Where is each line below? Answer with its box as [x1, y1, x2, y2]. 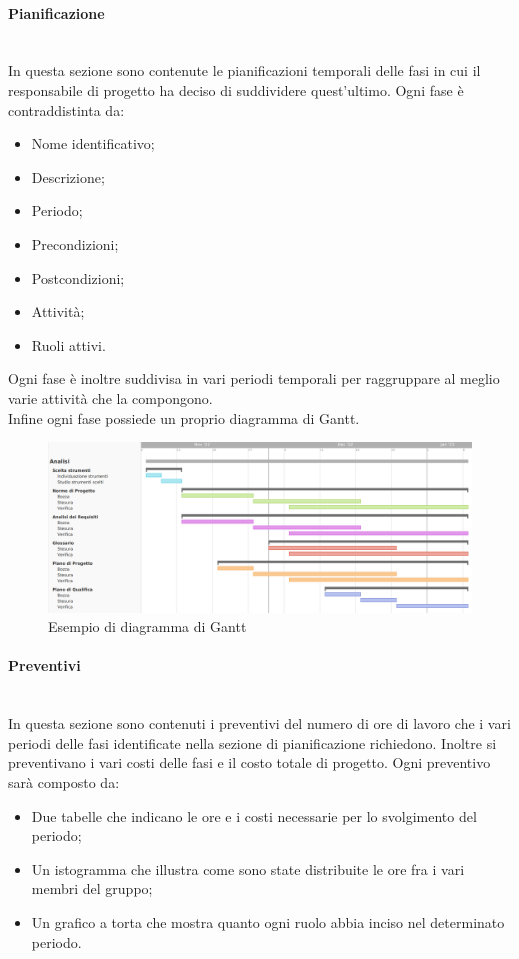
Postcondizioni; [31, 267, 125, 288]
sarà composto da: [8, 772, 120, 793]
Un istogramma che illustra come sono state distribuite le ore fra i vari [31, 858, 465, 879]
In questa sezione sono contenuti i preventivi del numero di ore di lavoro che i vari [8, 713, 511, 734]
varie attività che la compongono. [8, 387, 213, 408]
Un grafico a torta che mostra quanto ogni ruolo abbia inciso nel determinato [31, 912, 505, 933]
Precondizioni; [31, 233, 119, 254]
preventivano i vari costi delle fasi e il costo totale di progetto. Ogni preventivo [8, 752, 491, 773]
